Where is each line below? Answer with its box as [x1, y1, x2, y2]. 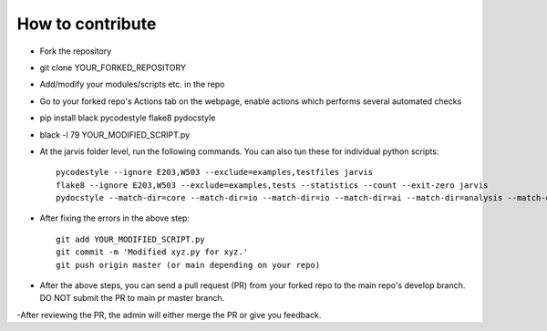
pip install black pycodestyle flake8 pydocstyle [39, 112, 216, 123]
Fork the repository [39, 46, 112, 57]
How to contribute [16, 14, 157, 34]
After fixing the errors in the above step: [39, 212, 191, 223]
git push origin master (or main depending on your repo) [56, 260, 321, 270]
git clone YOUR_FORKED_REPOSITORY [39, 62, 187, 73]
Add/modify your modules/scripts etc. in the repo [39, 78, 225, 90]
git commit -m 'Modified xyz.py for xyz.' [56, 247, 249, 257]
